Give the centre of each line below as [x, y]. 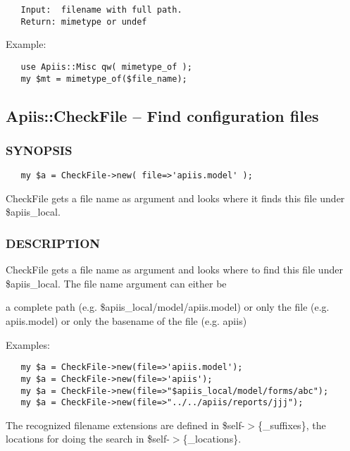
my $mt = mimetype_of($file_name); [104, 79]
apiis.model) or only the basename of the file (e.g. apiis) [126, 321]
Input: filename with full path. [101, 10]
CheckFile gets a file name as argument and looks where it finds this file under [175, 198]
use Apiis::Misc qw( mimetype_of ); [106, 67]
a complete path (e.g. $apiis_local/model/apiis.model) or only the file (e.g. [168, 307]
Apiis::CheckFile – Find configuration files [162, 115]
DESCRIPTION [53, 243]
